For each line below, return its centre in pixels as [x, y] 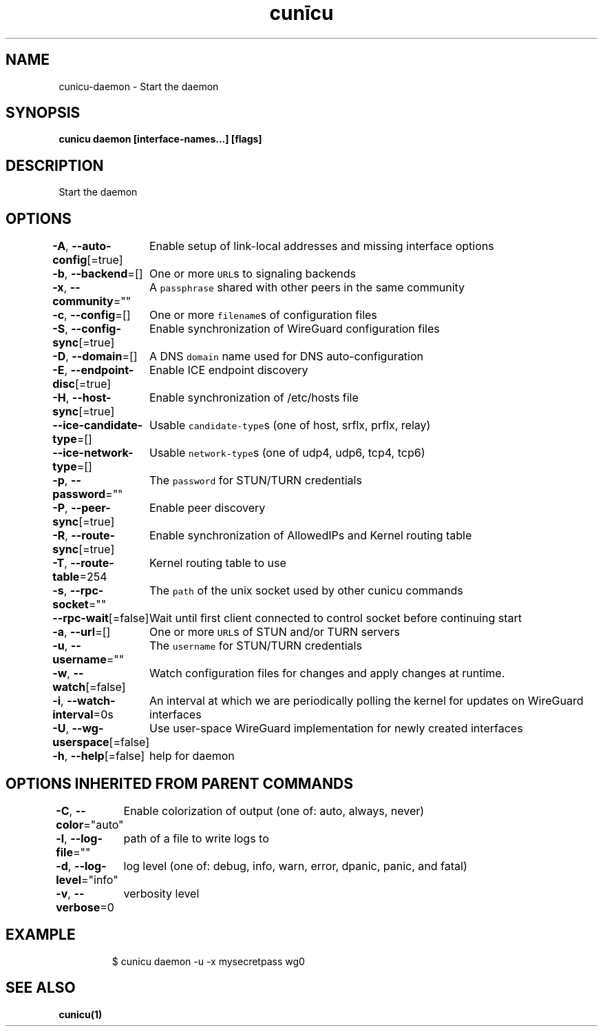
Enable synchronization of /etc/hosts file [254, 398]
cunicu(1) [81, 1014]
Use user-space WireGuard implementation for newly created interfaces [336, 729]
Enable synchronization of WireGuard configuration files [295, 329]
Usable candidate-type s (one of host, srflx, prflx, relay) [290, 425]
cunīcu [301, 13]
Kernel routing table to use [218, 563]
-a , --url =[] [82, 632]
